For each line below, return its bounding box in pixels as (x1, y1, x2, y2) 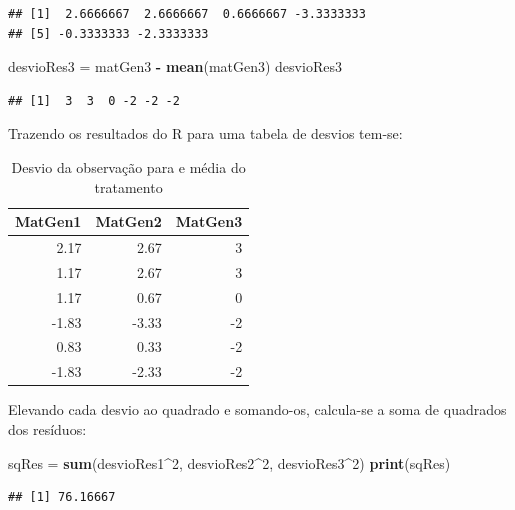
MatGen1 (15, 211, 82, 232)
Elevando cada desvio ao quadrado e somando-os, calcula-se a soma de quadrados (8, 399, 507, 420)
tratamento (94, 176, 163, 197)
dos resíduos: (8, 418, 87, 439)
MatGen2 (95, 211, 162, 232)
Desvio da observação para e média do (11, 156, 246, 177)
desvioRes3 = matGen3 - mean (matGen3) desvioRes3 (8, 56, 342, 77)
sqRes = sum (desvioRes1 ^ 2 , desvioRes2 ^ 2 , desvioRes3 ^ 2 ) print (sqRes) (8, 452, 451, 473)
